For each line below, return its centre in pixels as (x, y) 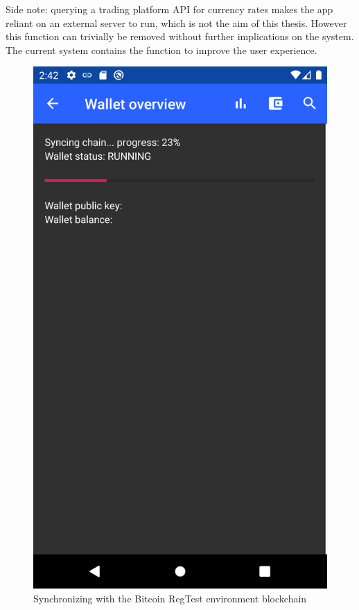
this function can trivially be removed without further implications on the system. (180, 36)
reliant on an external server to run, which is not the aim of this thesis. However (176, 23)
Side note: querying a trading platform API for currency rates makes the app (169, 9)
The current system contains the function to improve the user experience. (161, 50)
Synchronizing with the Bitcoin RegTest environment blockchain (170, 598)
